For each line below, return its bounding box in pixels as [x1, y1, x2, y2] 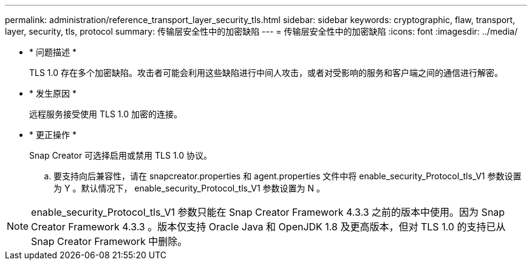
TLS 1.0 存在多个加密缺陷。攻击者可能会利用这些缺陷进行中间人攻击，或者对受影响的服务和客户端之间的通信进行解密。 [29, 67, 503, 78]
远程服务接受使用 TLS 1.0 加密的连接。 [29, 109, 182, 119]
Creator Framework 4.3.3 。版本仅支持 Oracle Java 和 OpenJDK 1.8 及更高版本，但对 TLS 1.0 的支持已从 [31, 221, 506, 233]
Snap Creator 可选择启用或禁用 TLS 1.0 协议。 [29, 150, 213, 160]
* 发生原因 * [29, 88, 77, 98]
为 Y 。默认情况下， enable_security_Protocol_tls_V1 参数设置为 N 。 [53, 183, 325, 193]
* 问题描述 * [29, 47, 77, 57]
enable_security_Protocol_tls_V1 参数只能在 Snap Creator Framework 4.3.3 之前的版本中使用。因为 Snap [31, 206, 505, 218]
